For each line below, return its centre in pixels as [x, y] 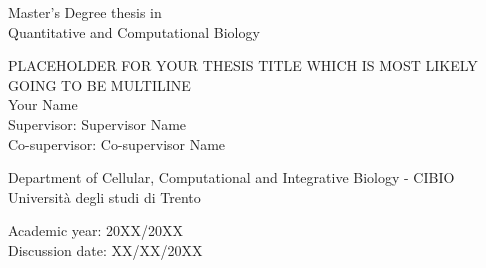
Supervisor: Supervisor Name [97, 123]
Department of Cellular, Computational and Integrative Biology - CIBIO [231, 177]
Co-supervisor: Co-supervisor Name [117, 143]
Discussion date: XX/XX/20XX [105, 249]
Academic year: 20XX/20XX [96, 230]
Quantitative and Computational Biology [134, 31]
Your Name [43, 104]
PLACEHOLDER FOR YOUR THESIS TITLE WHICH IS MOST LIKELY [243, 65]
